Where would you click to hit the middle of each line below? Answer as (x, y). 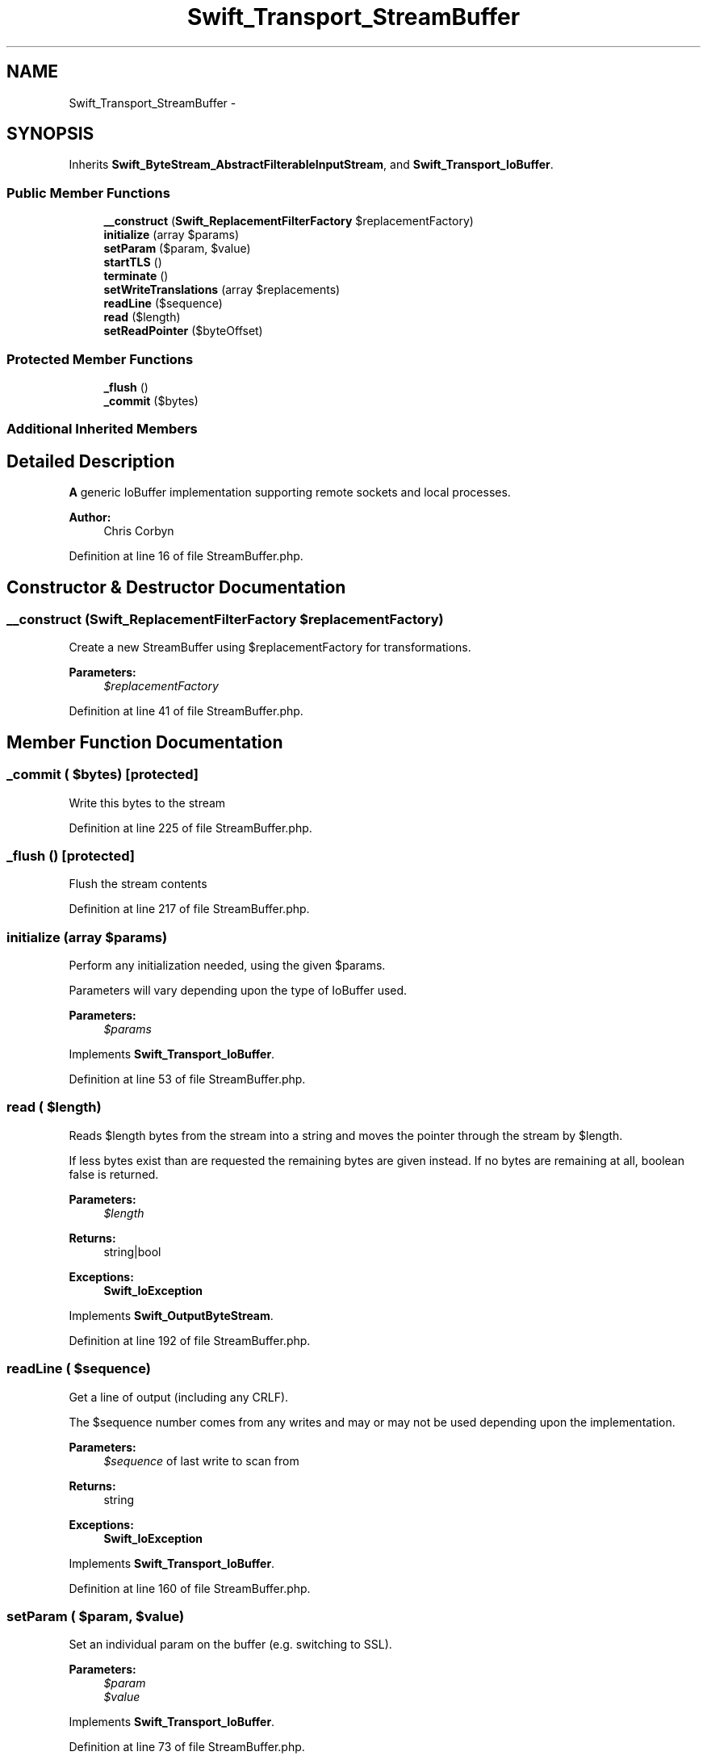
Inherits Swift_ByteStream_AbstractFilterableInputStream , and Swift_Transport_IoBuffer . (311, 165)
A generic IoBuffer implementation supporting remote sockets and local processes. (290, 492)
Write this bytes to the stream (147, 802)
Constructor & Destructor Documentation (176, 587)
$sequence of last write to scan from (201, 1460)
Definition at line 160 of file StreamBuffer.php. (190, 1588)
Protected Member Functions (100, 359)
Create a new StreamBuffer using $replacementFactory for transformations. (270, 647)
